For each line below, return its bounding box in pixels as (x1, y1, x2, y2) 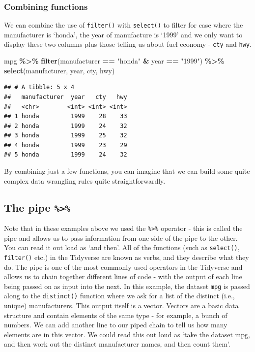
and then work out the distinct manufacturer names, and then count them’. (4, 339, 230, 349)
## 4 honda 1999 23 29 (4, 141, 127, 149)
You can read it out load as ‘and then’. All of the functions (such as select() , (4, 242, 240, 253)
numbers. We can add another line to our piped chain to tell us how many (4, 320, 227, 330)
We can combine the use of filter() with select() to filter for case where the (4, 20, 243, 30)
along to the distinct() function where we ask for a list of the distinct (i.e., (4, 290, 235, 301)
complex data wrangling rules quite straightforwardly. (4, 175, 166, 186)
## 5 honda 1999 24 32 (4, 151, 127, 159)
